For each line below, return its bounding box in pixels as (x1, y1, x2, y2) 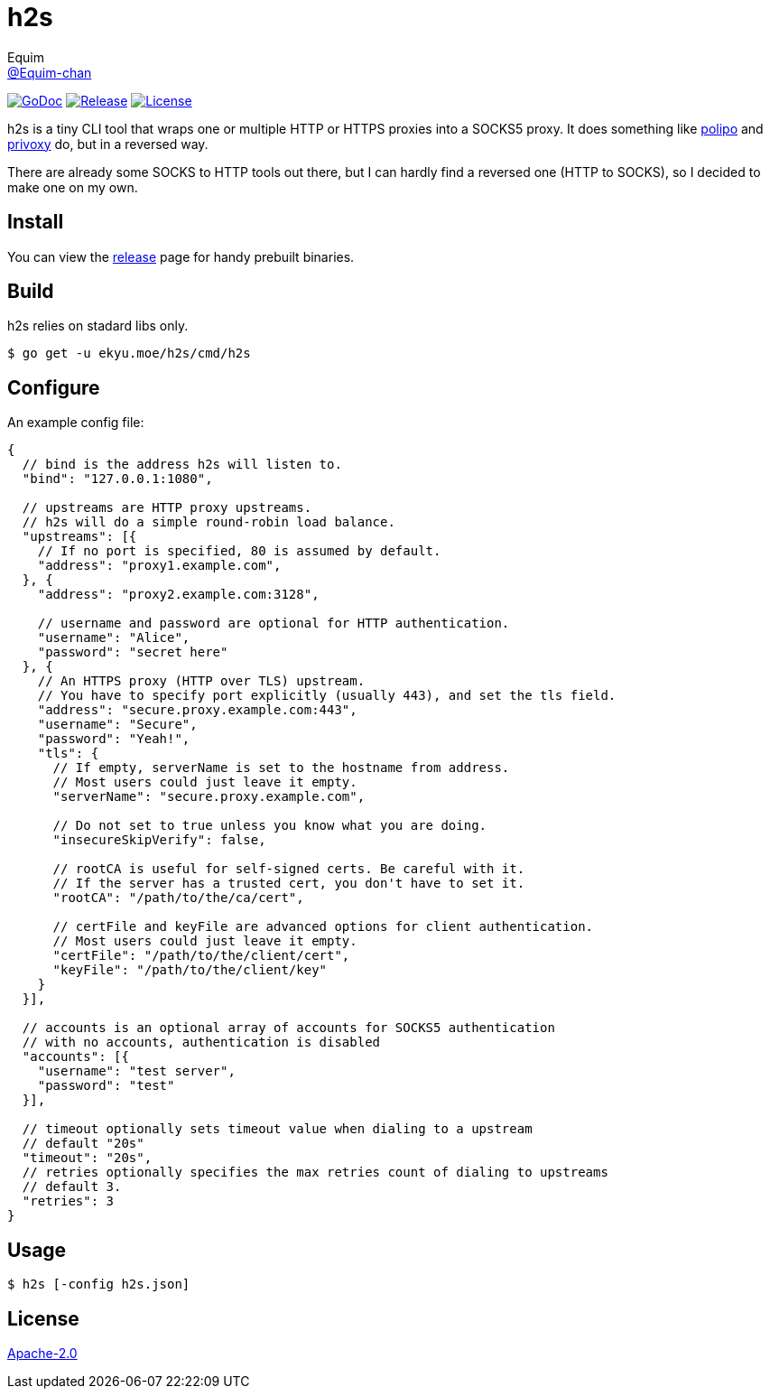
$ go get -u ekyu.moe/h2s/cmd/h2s (7, 346, 251, 361)
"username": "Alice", (37, 630, 190, 646)
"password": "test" (37, 1078, 175, 1094)
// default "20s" (22, 1136, 144, 1151)
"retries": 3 (22, 1194, 115, 1209)
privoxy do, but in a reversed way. (7, 135, 209, 152)
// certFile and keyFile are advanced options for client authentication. (52, 919, 594, 935)
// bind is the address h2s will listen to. (22, 457, 342, 472)
